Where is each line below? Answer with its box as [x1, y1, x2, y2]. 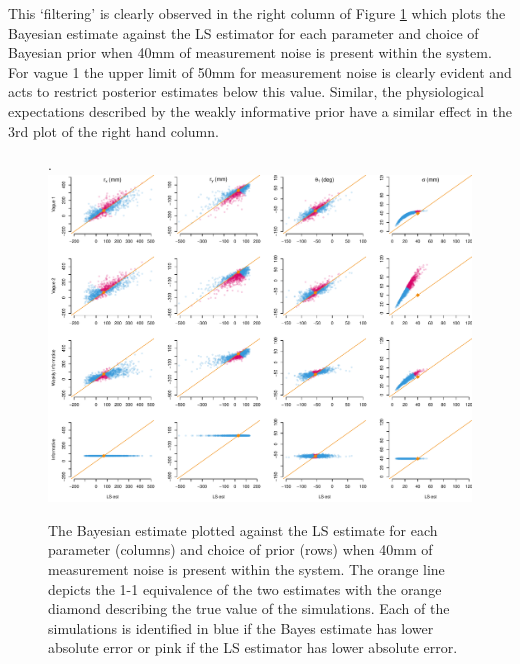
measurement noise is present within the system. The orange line [48, 559, 445, 580]
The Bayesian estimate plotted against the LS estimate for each [48, 519, 438, 540]
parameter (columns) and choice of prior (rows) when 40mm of [48, 539, 433, 560]
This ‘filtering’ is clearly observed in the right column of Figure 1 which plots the [8, 3, 506, 23]
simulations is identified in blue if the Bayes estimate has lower [48, 617, 434, 638]
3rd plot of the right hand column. [8, 120, 219, 141]
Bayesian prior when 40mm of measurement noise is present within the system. [8, 42, 492, 63]
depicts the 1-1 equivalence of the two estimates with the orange [48, 578, 442, 599]
